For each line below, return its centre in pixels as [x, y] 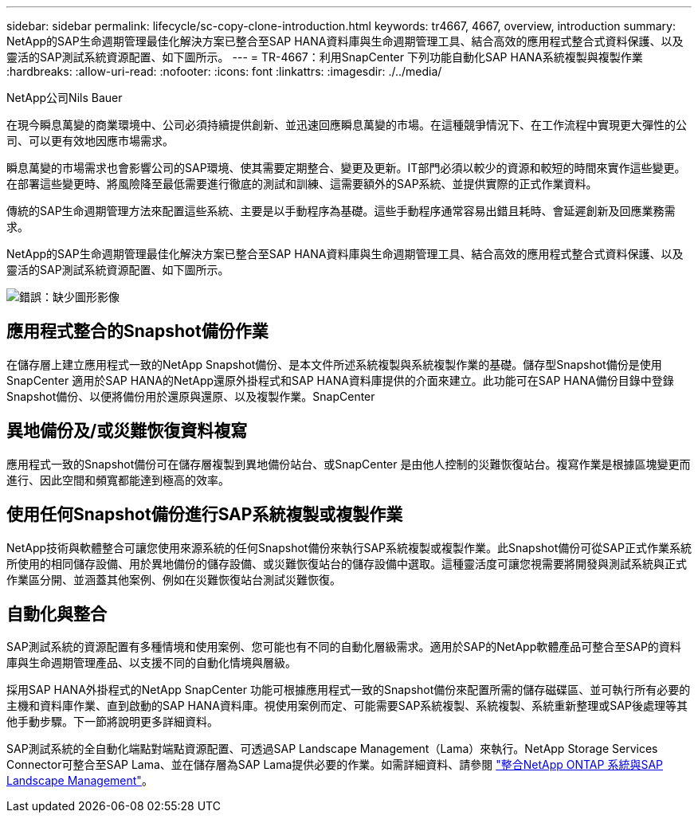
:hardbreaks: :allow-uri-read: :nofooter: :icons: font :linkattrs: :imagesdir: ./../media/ [224, 71]
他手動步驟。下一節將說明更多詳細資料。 [112, 722]
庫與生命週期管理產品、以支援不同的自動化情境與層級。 [151, 663]
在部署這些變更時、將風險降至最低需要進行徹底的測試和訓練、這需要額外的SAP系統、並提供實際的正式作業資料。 [302, 184]
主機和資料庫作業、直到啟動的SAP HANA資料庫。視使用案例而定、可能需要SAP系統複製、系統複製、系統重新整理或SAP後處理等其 [347, 706]
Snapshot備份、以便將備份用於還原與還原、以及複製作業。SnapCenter [191, 396]
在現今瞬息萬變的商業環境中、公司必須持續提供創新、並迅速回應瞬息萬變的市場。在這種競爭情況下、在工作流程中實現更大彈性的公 [347, 125]
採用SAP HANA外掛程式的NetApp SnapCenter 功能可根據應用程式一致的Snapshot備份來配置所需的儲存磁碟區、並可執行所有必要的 [349, 690]
